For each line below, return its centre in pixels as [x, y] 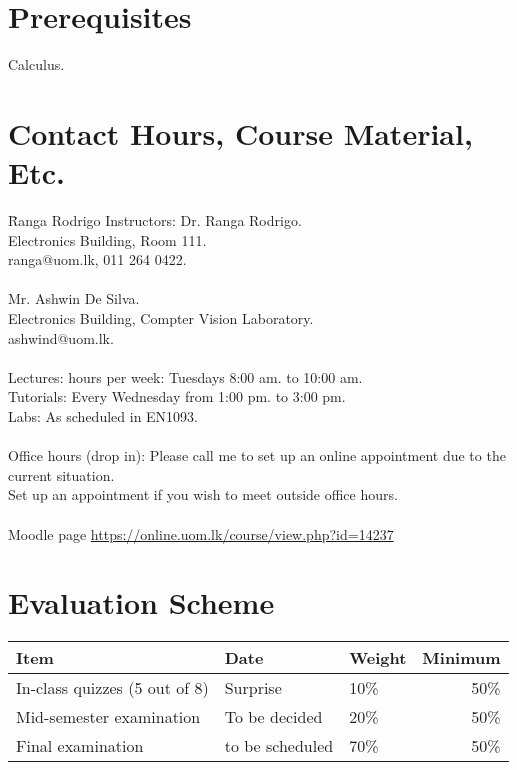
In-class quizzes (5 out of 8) [112, 688]
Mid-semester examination [108, 717]
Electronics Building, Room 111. [107, 239]
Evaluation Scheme [141, 602]
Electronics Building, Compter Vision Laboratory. [161, 318]
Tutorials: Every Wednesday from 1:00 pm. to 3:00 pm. [177, 396]
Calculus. [36, 64]
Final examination [80, 746]
